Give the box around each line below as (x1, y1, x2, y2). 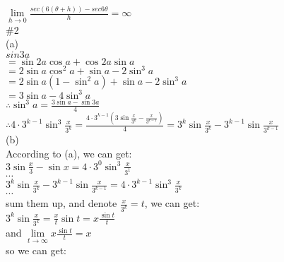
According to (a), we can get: (6, 145, 132, 160)
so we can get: (6, 242, 66, 257)
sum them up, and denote (6, 196, 117, 210)
